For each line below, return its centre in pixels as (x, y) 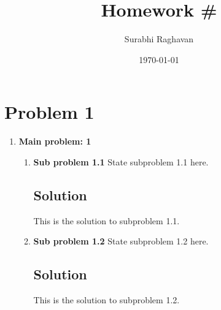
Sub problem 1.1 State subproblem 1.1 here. (121, 161)
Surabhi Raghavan (159, 39)
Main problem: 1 (55, 141)
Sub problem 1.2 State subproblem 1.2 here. (121, 241)
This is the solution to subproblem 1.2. (107, 300)
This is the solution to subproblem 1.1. (107, 220)
